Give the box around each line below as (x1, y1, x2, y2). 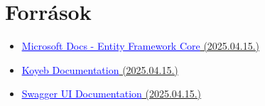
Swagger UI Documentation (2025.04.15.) (21, 86, 202, 101)
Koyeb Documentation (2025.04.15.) (21, 62, 178, 77)
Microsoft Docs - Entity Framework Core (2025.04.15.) (21, 38, 259, 53)
